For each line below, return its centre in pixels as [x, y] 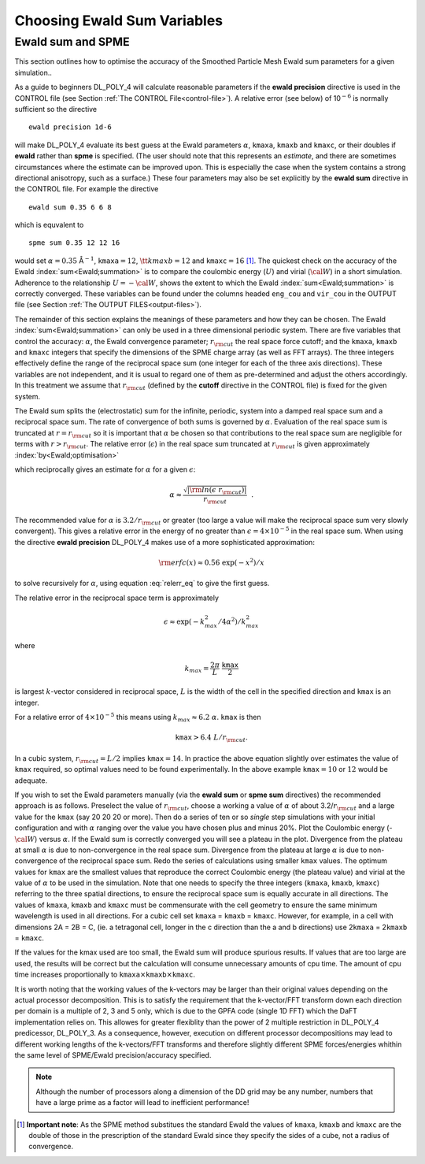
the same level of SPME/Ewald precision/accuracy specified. [113, 1055]
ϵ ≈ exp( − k [184, 621]
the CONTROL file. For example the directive [87, 189]
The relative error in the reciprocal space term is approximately [117, 598]
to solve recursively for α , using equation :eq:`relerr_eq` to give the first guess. [142, 584]
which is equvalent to [49, 225]
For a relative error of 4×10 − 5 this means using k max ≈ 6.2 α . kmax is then [138, 717]
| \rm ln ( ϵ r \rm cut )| [217, 491]
